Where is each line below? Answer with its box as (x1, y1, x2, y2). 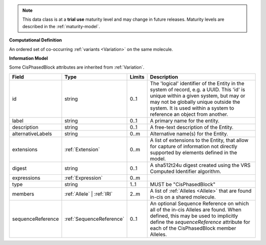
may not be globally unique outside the (150, 98, 240, 105)
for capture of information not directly (150, 143, 237, 150)
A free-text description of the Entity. (150, 123, 233, 130)
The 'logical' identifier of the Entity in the (150, 80, 245, 86)
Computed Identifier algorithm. (150, 168, 222, 175)
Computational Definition (9, 37, 62, 43)
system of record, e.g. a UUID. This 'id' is (150, 86, 245, 93)
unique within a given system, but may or (150, 92, 246, 99)
